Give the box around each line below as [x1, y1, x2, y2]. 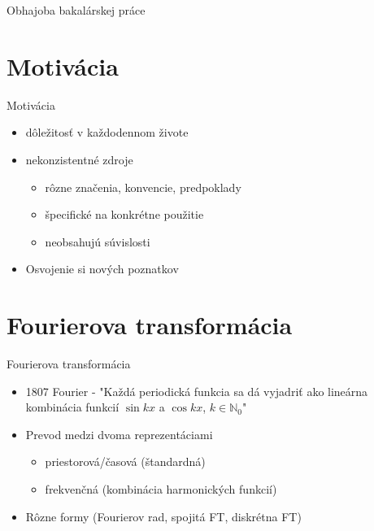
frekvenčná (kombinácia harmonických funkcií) [45, 480, 277, 497]
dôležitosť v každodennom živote [25, 124, 189, 141]
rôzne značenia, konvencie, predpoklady [45, 178, 241, 195]
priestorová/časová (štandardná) [45, 453, 206, 470]
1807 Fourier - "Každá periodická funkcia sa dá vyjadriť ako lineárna [25, 382, 368, 399]
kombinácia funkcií [25, 398, 120, 416]
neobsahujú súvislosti [45, 233, 150, 250]
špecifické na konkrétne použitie [45, 206, 204, 223]
